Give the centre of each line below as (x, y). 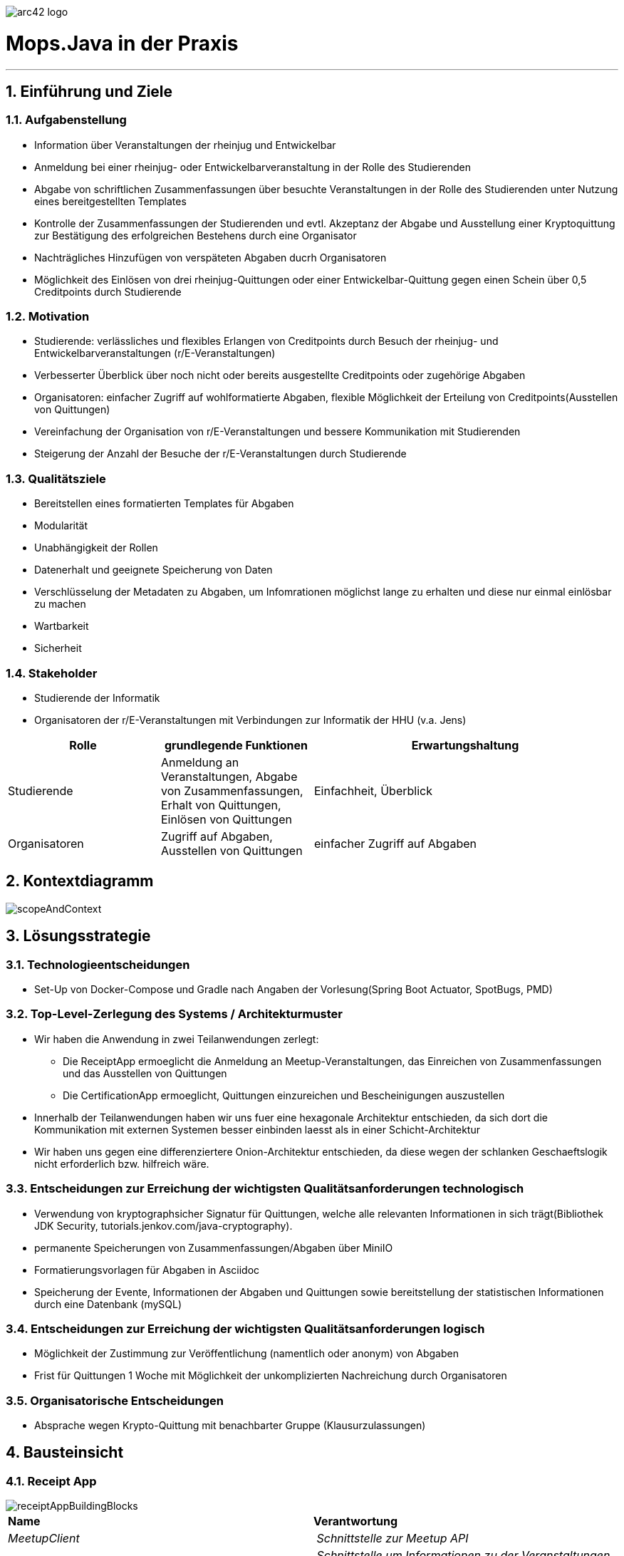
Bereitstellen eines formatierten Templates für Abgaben (164, 504)
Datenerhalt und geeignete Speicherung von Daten (154, 570)
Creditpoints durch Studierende (108, 291)
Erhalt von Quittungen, (221, 805)
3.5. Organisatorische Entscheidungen (115, 1400)
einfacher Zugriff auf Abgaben (395, 843)
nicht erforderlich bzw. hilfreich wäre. (122, 1163)
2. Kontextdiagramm (80, 881)
